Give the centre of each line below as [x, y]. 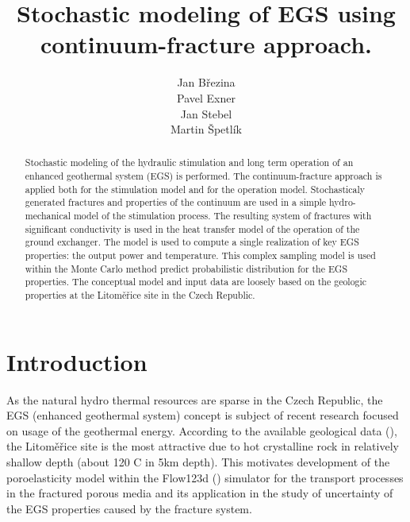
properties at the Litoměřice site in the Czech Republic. [140, 295]
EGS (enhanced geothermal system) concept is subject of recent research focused [203, 415]
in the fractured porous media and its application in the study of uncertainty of [200, 493]
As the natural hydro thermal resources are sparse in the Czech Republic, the [195, 399]
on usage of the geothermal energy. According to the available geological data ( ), [202, 430]
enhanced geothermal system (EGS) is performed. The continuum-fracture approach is [203, 176]
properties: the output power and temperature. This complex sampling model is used [200, 255]
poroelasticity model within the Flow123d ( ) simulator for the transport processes [205, 477]
